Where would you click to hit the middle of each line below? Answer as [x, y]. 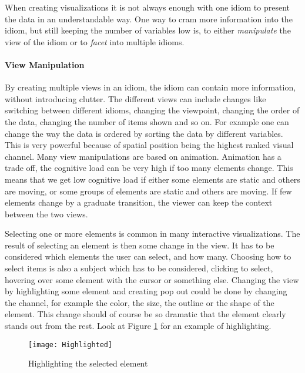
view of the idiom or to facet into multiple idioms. [95, 41]
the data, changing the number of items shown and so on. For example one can [147, 121]
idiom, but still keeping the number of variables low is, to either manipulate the [148, 30]
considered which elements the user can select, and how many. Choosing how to [148, 256]
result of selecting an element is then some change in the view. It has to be [140, 245]
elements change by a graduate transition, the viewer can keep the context [139, 202]
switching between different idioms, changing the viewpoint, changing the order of [152, 110]
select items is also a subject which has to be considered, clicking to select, [139, 268]
